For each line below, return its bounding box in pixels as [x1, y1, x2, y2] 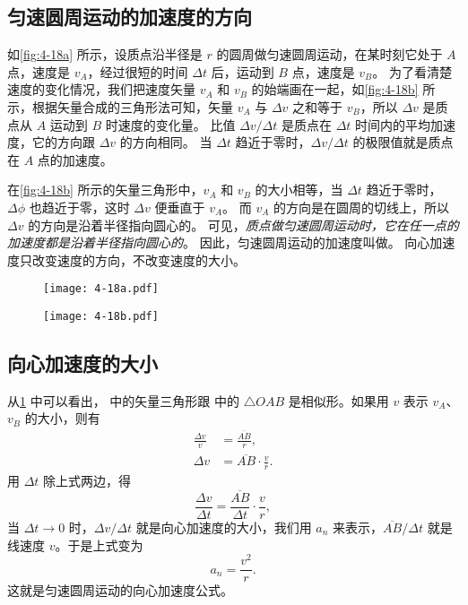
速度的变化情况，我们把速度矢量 [7, 80, 195, 99]
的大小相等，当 [255, 180, 343, 199]
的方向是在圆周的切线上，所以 [273, 197, 450, 216]
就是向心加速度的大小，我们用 [135, 517, 312, 536]
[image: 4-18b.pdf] [43, 309, 159, 323]
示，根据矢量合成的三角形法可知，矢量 [7, 97, 233, 116]
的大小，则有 [24, 409, 100, 428]
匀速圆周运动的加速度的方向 [7, 3, 252, 30]
